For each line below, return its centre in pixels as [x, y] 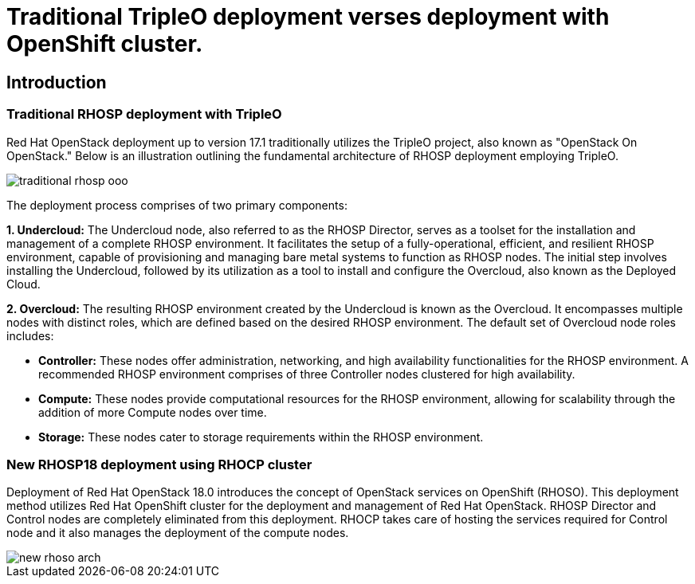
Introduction [57, 82]
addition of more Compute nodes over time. [153, 412]
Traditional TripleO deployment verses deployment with [308, 17]
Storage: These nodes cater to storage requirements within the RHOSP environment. [261, 437]
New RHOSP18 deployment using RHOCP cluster [159, 464]
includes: [30, 335]
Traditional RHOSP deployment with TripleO [144, 114]
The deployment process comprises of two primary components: [177, 205]
